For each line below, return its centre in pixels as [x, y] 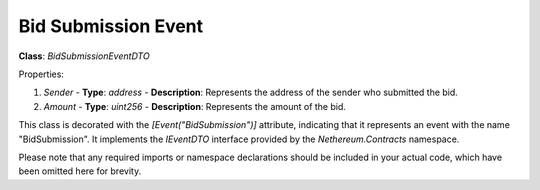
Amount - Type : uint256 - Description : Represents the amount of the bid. [195, 106]
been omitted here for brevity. [80, 171]
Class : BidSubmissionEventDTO [84, 56]
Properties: [41, 74]
